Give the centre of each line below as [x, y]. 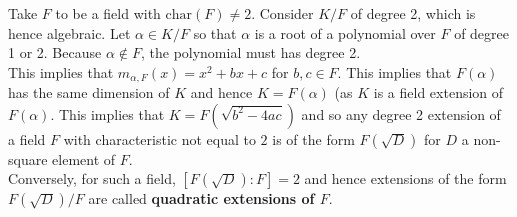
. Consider [282, 13]
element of [84, 158]
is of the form [313, 138]
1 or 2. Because [55, 52]
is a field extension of [438, 92]
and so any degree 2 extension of [401, 113]
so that [215, 32]
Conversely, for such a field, [92, 178]
